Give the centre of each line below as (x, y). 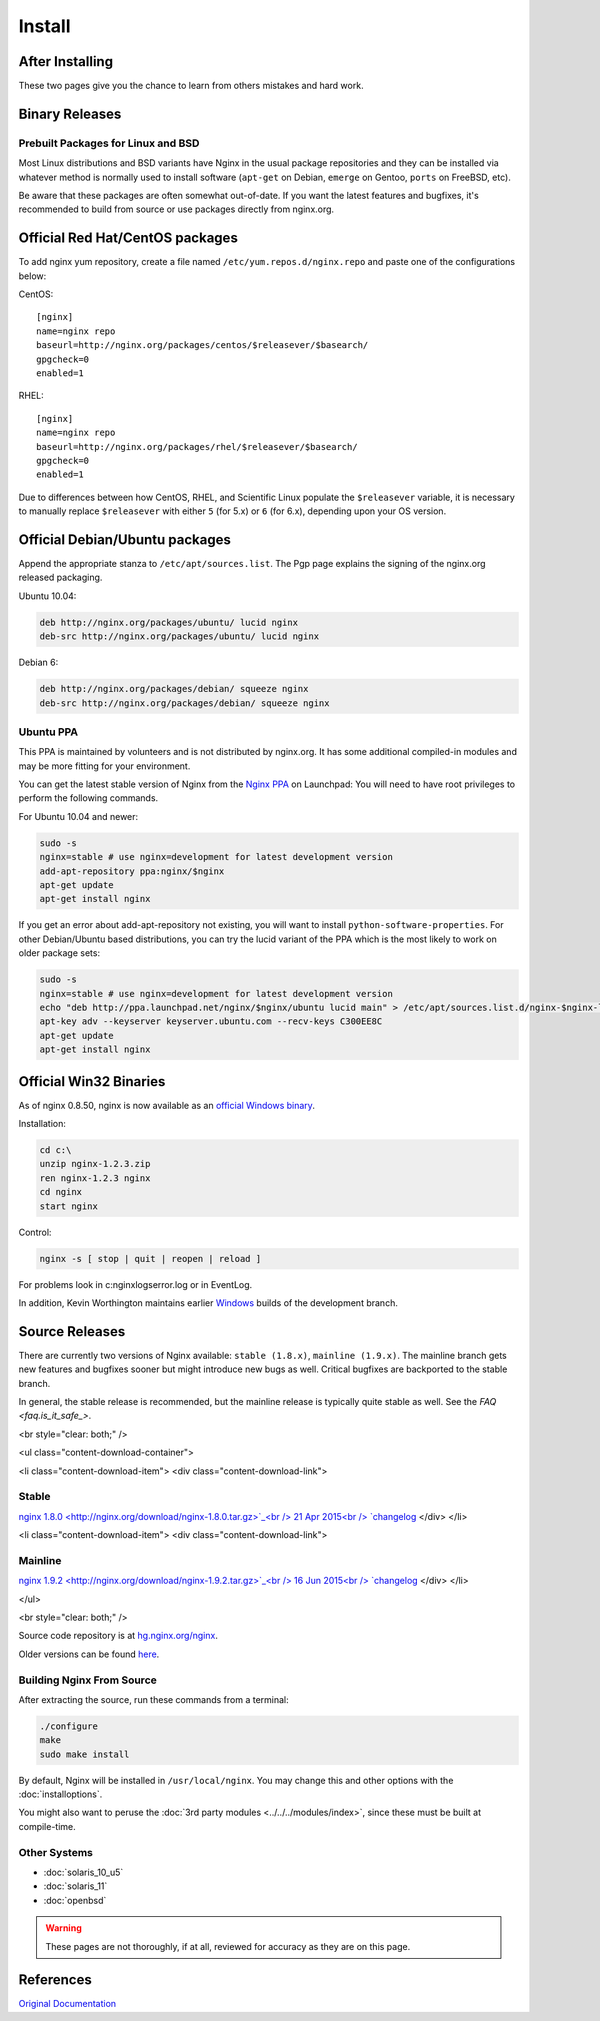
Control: (35, 1232)
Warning (63, 1928)
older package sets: (59, 953)
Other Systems (56, 1852)
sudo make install (84, 1754)
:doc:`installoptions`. (60, 1794)
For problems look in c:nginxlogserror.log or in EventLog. (135, 1284)
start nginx (69, 1206)
